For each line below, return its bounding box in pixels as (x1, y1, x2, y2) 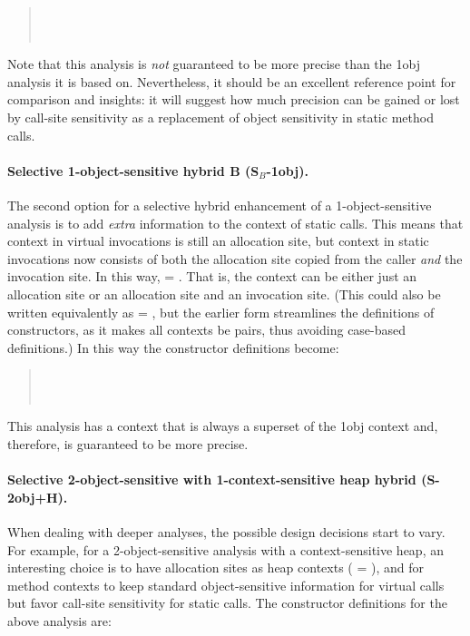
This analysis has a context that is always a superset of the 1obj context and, (7, 416, 438, 435)
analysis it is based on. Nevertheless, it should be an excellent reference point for (7, 72, 456, 91)
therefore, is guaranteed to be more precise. (7, 435, 249, 454)
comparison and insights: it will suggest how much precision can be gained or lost (7, 90, 460, 109)
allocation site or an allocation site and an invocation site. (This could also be (7, 284, 441, 303)
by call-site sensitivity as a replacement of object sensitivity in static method (7, 107, 434, 126)
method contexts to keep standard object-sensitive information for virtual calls (7, 575, 445, 594)
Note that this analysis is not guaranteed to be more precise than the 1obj (7, 54, 420, 73)
